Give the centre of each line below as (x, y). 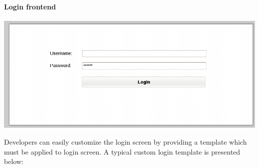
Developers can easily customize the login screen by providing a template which (126, 142)
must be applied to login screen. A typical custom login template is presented (122, 151)
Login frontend (30, 6)
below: (14, 161)
